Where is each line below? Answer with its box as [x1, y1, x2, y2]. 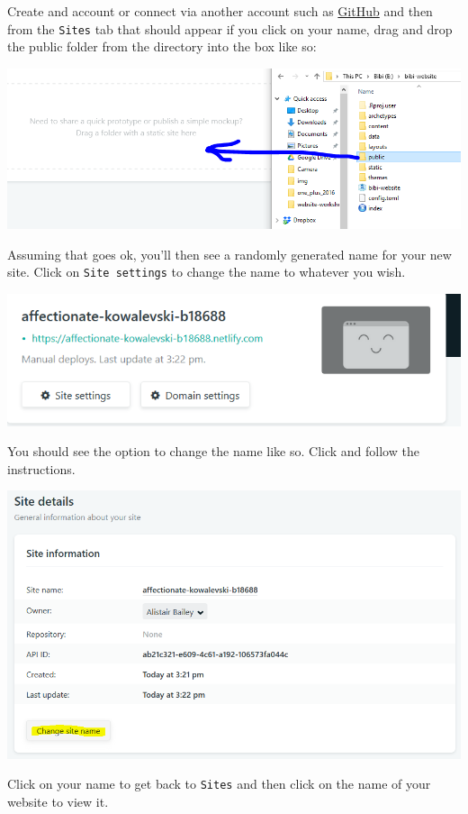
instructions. [7, 459, 76, 478]
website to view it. [7, 791, 109, 810]
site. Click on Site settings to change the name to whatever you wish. [7, 262, 406, 281]
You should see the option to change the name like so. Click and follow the [7, 442, 419, 461]
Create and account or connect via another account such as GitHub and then [7, 2, 433, 20]
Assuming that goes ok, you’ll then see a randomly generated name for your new [7, 244, 452, 263]
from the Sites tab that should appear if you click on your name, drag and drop [7, 19, 453, 38]
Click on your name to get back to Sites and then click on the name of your [7, 774, 431, 793]
